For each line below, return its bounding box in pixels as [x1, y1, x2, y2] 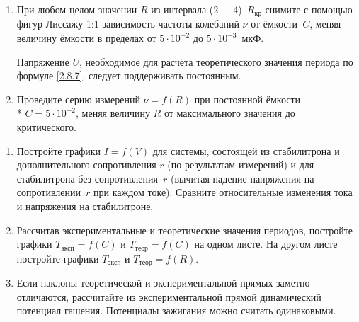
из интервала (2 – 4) [151, 2, 242, 16]
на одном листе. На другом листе [194, 236, 338, 251]
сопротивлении [16, 185, 81, 200]
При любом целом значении [16, 2, 137, 16]
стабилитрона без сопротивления [16, 171, 158, 185]
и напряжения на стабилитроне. [16, 198, 154, 213]
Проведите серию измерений [16, 91, 140, 106]
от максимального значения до [164, 105, 295, 120]
